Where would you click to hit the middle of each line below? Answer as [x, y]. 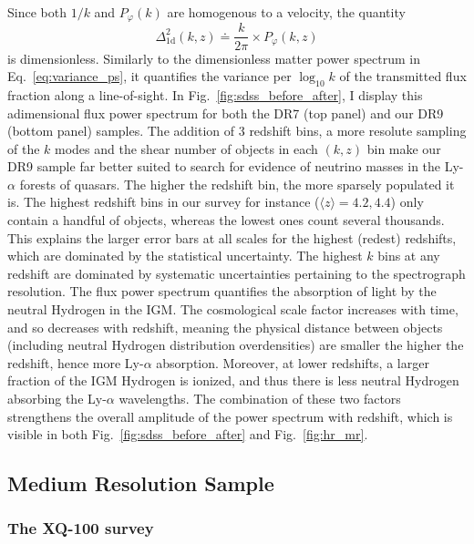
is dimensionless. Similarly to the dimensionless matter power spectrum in [214, 58]
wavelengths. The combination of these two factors [260, 398]
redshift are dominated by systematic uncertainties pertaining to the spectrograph [237, 273]
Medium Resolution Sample [141, 483]
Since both [37, 12]
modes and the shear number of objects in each [186, 148]
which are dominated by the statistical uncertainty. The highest [185, 256]
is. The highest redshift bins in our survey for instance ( [164, 202]
